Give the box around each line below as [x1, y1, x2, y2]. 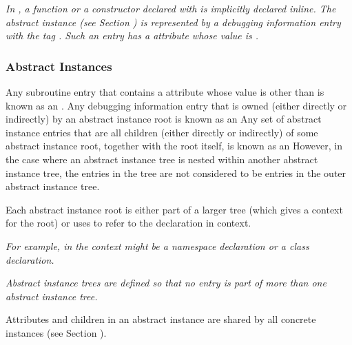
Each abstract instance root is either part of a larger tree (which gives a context [6, 202, 343, 216]
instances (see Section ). [6, 325, 107, 339]
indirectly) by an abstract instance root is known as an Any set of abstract [6, 112, 322, 126]
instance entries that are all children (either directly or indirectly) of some [6, 125, 318, 139]
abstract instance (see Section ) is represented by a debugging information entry [6, 14, 341, 29]
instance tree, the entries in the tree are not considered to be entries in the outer [6, 165, 346, 180]
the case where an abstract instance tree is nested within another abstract [6, 151, 318, 166]
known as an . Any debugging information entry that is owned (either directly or [6, 98, 347, 112]
